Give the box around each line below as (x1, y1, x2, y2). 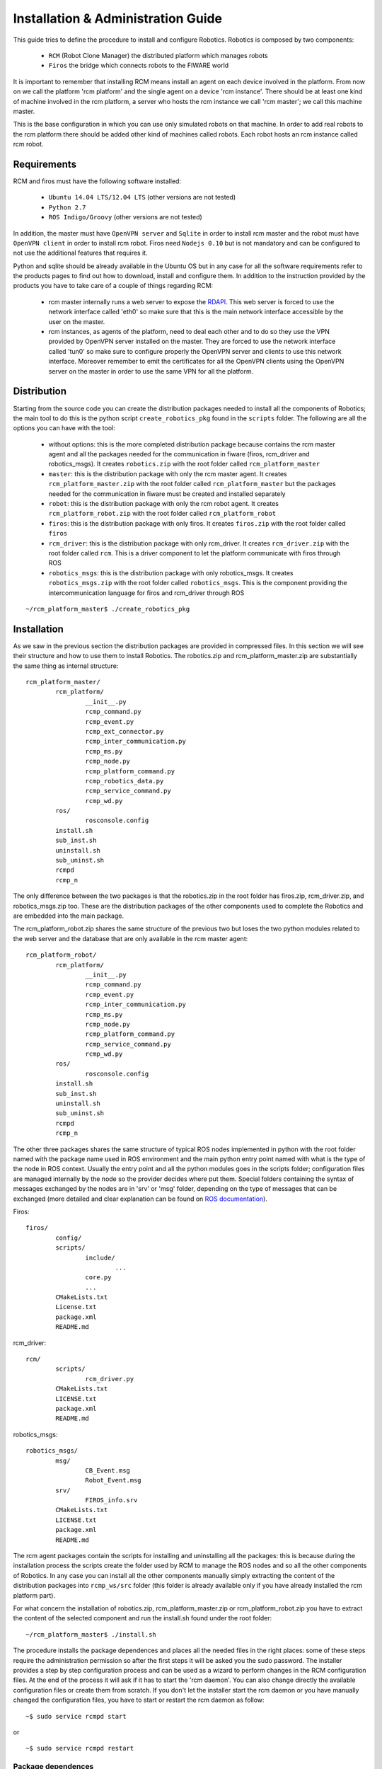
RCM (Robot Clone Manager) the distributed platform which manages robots (48, 51, 268, 59)
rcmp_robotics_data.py (85, 777, 164, 785)
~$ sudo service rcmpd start (25, 1712, 127, 1720)
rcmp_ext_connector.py (85, 727, 164, 735)
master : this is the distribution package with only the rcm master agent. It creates (48, 469, 287, 478)
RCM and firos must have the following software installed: (13, 177, 182, 185)
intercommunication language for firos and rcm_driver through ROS (48, 588, 245, 597)
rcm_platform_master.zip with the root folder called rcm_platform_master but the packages (48, 480, 336, 488)
